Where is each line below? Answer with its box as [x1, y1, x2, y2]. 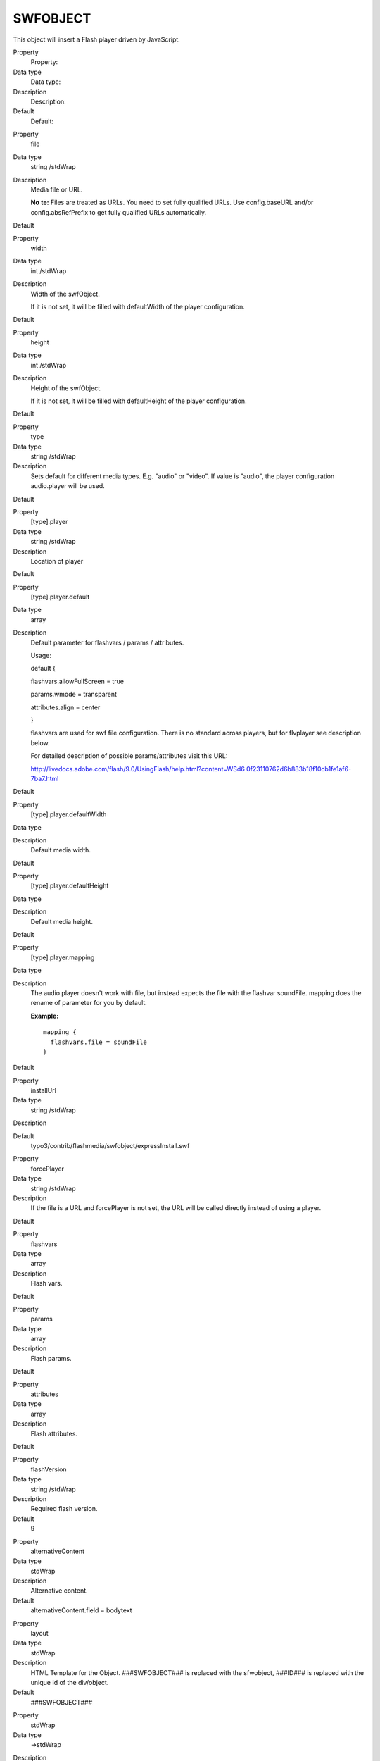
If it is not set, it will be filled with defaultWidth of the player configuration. [30, 302, 246, 311]
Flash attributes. [30, 1429, 77, 1438]
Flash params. [30, 1354, 72, 1362]
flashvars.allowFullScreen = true [30, 677, 125, 685]
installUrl [30, 1086, 56, 1095]
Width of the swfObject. [30, 290, 100, 298]
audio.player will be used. [30, 482, 105, 490]
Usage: [30, 652, 52, 660]
